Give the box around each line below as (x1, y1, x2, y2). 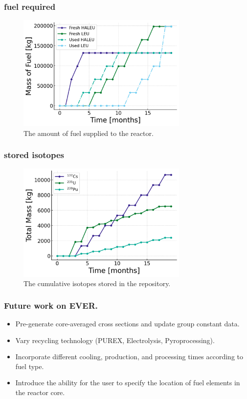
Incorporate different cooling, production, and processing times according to (15, 351, 244, 362)
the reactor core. (15, 387, 65, 397)
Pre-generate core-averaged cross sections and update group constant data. (15, 319, 240, 329)
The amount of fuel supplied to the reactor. (23, 128, 154, 138)
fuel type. (15, 361, 44, 371)
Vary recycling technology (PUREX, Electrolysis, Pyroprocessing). (15, 335, 215, 345)
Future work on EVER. (4, 299, 98, 311)
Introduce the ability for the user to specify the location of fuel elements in (15, 377, 240, 388)
